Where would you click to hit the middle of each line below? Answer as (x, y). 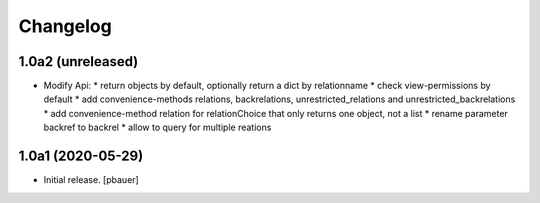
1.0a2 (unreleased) (78, 61)
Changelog (65, 26)
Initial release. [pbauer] (91, 180)
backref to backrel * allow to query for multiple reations (157, 127)
